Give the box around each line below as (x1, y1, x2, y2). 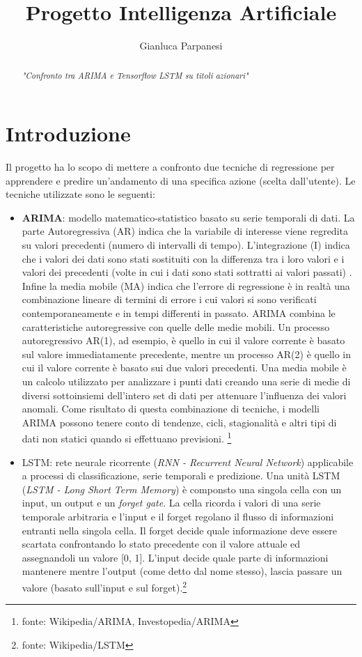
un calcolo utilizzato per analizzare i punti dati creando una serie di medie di (22, 374, 351, 389)
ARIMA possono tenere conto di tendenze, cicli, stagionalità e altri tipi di (22, 415, 337, 429)
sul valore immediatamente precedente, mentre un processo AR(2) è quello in (22, 346, 352, 361)
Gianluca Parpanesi (139, 38, 223, 53)
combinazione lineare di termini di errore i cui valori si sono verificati (22, 292, 317, 307)
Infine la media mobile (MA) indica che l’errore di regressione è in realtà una (22, 278, 350, 293)
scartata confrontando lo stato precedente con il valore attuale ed (22, 536, 301, 551)
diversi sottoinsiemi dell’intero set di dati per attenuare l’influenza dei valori (22, 387, 347, 402)
